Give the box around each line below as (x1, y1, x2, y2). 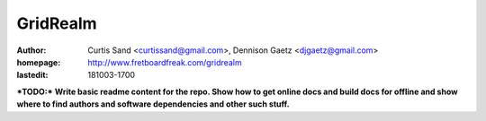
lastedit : (16, 70, 49, 81)
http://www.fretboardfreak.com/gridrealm (87, 56, 242, 67)
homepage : (16, 56, 61, 67)
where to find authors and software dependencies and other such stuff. (16, 99, 290, 109)
